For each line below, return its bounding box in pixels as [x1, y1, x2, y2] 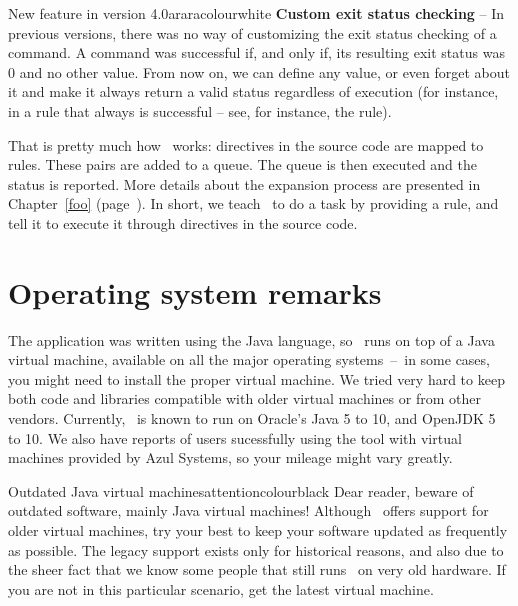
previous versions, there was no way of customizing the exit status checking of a [8, 22, 497, 43]
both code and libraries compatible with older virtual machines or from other [8, 388, 481, 409]
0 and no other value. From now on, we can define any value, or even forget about [8, 61, 511, 82]
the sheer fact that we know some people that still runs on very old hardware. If [8, 559, 506, 580]
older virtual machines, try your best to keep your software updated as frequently [8, 520, 508, 540]
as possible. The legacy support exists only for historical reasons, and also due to [8, 539, 504, 560]
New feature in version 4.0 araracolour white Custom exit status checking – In [8, 3, 505, 23]
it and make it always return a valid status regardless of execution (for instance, [8, 81, 499, 102]
